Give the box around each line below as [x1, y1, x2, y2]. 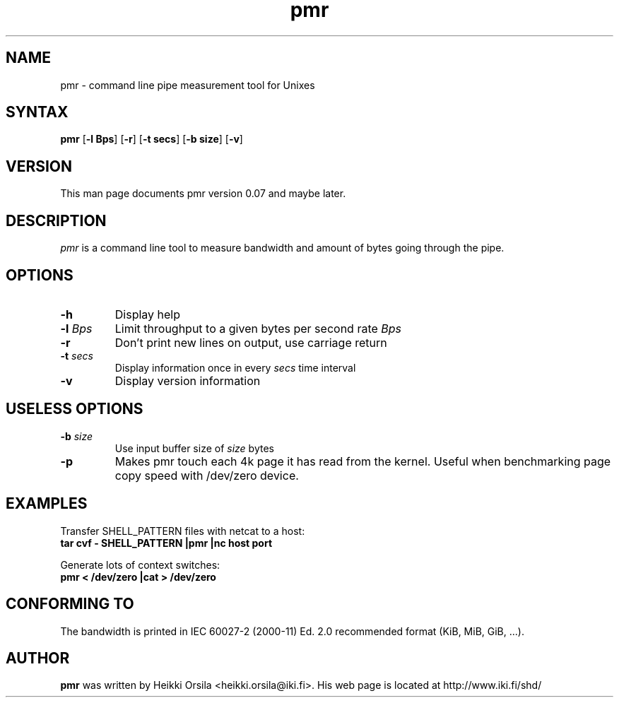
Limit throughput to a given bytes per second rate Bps [114, 321, 402, 336]
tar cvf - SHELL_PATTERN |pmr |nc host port [60, 536, 273, 549]
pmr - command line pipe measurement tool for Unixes [60, 78, 315, 91]
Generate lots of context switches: [60, 558, 220, 571]
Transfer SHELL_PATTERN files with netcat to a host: [60, 524, 305, 537]
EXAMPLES [6, 495, 88, 513]
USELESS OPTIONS [6, 400, 143, 418]
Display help [114, 307, 181, 321]
